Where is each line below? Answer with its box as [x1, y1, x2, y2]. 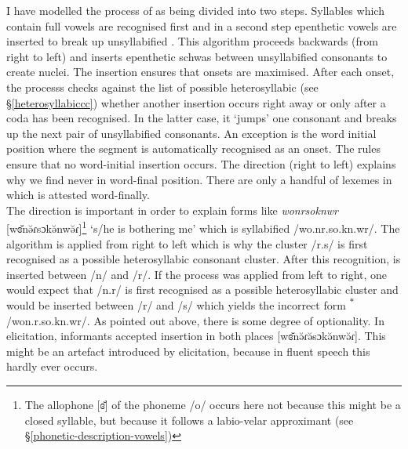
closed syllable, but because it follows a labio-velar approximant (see [24, 411, 354, 428]
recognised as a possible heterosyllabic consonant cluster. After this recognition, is [6, 251, 401, 267]
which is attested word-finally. [6, 186, 150, 203]
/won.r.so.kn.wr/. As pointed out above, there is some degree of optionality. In [6, 312, 384, 328]
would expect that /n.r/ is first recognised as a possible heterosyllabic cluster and [6, 281, 399, 298]
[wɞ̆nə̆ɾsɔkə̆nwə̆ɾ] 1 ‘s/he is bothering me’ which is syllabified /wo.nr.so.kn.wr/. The [6, 218, 400, 236]
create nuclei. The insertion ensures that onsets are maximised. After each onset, [6, 63, 395, 80]
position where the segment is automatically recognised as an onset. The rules [6, 140, 381, 157]
